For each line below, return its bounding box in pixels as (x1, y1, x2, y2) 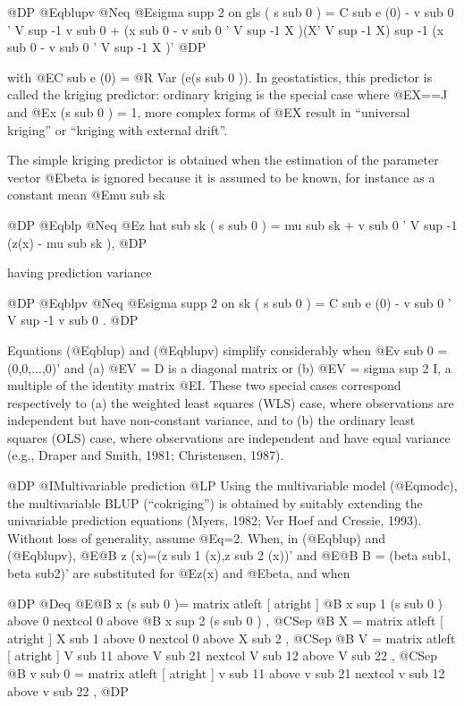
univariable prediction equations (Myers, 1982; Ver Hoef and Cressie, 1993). (7, 511, 422, 530)
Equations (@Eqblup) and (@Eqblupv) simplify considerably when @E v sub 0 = (7, 340, 448, 359)
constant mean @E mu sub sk (7, 185, 165, 204)
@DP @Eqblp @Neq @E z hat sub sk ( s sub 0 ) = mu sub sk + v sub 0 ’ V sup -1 (7, 215, 458, 234)
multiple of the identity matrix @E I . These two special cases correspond (7, 376, 401, 395)
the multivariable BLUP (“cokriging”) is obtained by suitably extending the (7, 493, 423, 512)
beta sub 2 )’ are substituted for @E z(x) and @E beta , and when (7, 564, 350, 583)
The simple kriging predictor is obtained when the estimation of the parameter (7, 150, 439, 169)
